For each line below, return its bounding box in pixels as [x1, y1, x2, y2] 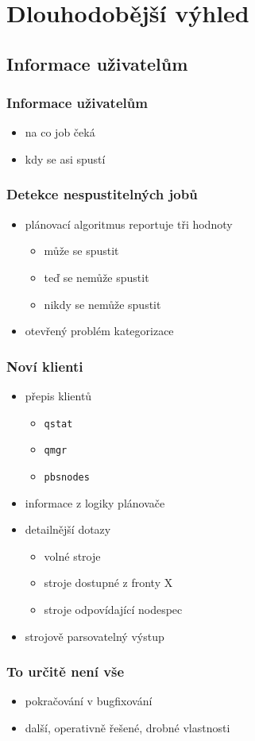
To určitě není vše [6, 662, 125, 681]
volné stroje [44, 547, 101, 564]
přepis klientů [25, 387, 92, 403]
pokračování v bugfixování [25, 693, 153, 709]
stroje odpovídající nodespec [44, 600, 183, 617]
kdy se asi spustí [25, 150, 106, 167]
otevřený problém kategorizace [25, 322, 174, 339]
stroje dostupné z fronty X [44, 574, 173, 591]
